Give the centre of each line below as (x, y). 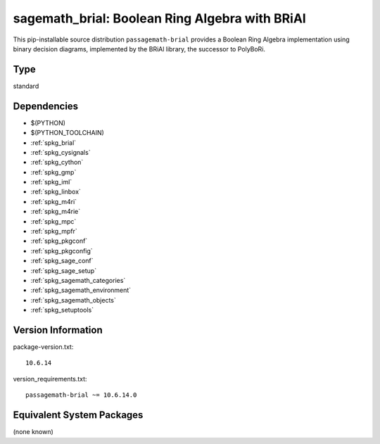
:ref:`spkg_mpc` (53, 221)
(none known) (33, 432)
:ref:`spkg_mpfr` (54, 231)
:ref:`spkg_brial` (53, 142)
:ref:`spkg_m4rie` (56, 212)
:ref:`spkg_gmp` (53, 172)
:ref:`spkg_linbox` (56, 192)
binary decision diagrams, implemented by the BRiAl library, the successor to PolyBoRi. (139, 49)
